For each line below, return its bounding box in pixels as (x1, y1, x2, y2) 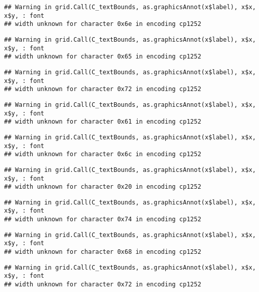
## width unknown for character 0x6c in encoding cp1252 (4, 151, 201, 158)
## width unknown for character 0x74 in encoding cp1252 (4, 216, 201, 223)
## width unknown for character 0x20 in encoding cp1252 (4, 183, 201, 191)
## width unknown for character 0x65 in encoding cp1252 (4, 53, 201, 61)
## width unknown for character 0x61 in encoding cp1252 (4, 118, 201, 126)
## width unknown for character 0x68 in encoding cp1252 (4, 248, 201, 256)
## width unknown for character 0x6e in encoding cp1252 (4, 20, 201, 28)
